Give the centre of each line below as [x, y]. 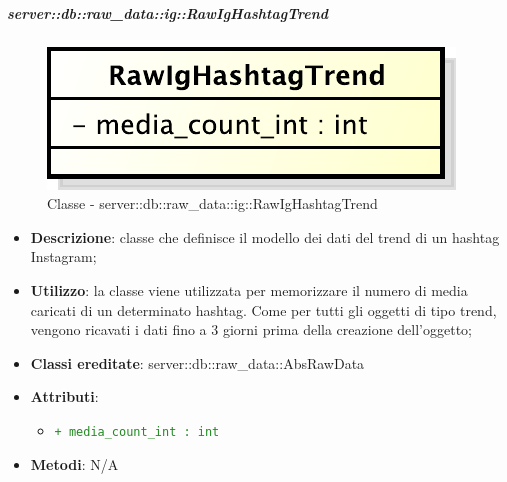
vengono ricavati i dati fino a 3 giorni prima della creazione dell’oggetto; [251, 329]
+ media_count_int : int [137, 431]
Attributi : [64, 396]
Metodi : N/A [74, 463]
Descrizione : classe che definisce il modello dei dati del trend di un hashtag [265, 236]
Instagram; [63, 256]
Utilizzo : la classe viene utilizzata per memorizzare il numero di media [249, 289]
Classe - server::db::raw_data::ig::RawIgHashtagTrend [212, 203]
